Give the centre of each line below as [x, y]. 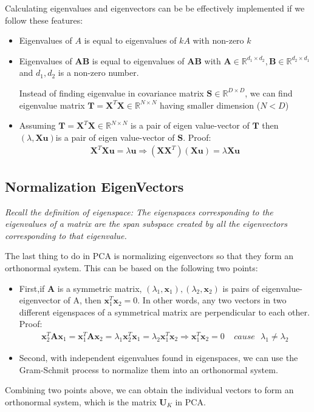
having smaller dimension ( [210, 105]
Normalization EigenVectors [94, 186]
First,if [32, 288]
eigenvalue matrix [52, 105]
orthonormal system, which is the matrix [81, 401]
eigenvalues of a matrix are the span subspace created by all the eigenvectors [146, 224]
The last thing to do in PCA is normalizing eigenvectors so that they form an [149, 256]
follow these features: [44, 20]
